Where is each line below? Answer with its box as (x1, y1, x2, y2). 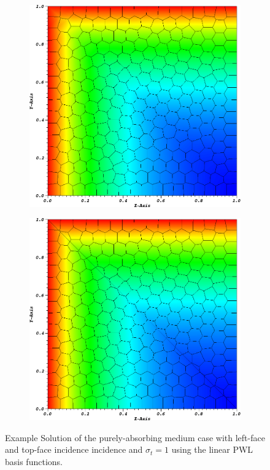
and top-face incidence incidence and (5, 443, 143, 456)
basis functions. (5, 455, 63, 468)
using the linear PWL (171, 443, 253, 456)
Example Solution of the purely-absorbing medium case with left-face (5, 431, 265, 444)
